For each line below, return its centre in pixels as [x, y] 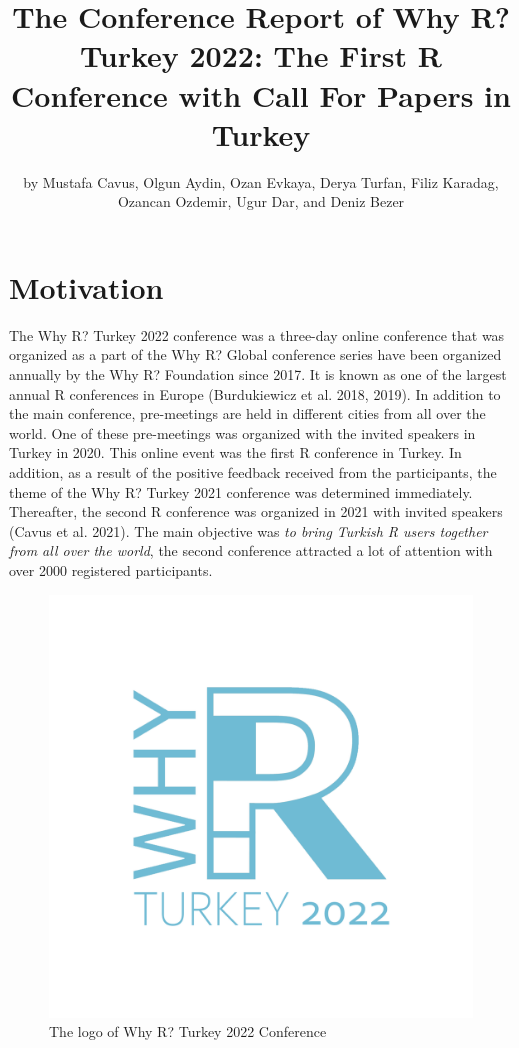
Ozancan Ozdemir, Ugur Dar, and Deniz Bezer [261, 201]
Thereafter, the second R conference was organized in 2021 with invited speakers [256, 511]
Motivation [86, 286]
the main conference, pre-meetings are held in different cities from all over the [247, 413]
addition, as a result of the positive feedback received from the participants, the [253, 471]
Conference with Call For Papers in [261, 94]
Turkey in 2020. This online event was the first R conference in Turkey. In [235, 452]
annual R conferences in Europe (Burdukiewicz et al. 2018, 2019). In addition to [255, 393]
